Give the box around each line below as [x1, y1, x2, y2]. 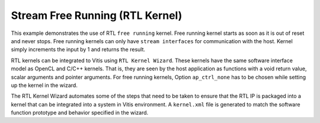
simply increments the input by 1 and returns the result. [11, 46, 145, 53]
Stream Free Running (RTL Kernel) [11, 9, 183, 22]
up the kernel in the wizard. [11, 82, 78, 89]
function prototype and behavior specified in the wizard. [11, 109, 149, 116]
